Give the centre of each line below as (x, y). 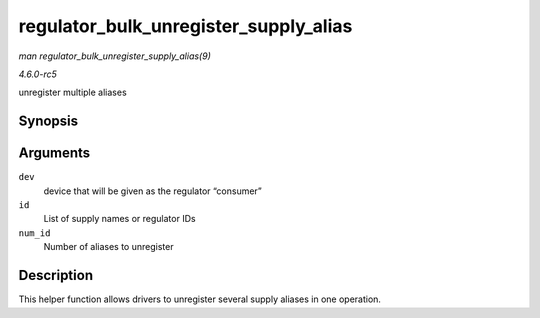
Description (56, 275)
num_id (34, 233)
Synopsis (48, 121)
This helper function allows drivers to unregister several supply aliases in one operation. (200, 299)
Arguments (54, 153)
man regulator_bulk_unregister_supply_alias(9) (115, 56)
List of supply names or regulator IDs (119, 219)
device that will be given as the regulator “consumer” (152, 191)
